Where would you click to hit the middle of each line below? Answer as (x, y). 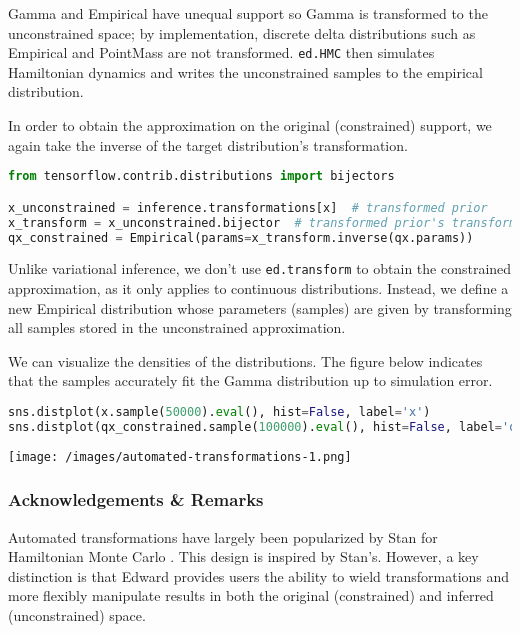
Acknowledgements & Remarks (136, 499)
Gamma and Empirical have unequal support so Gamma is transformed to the (248, 13)
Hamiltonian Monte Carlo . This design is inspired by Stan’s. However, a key (243, 556)
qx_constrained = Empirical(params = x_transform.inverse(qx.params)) (241, 237)
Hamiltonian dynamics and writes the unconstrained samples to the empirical (245, 71)
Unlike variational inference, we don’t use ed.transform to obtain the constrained (260, 268)
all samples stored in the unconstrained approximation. (177, 327)
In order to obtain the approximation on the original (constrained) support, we (250, 125)
